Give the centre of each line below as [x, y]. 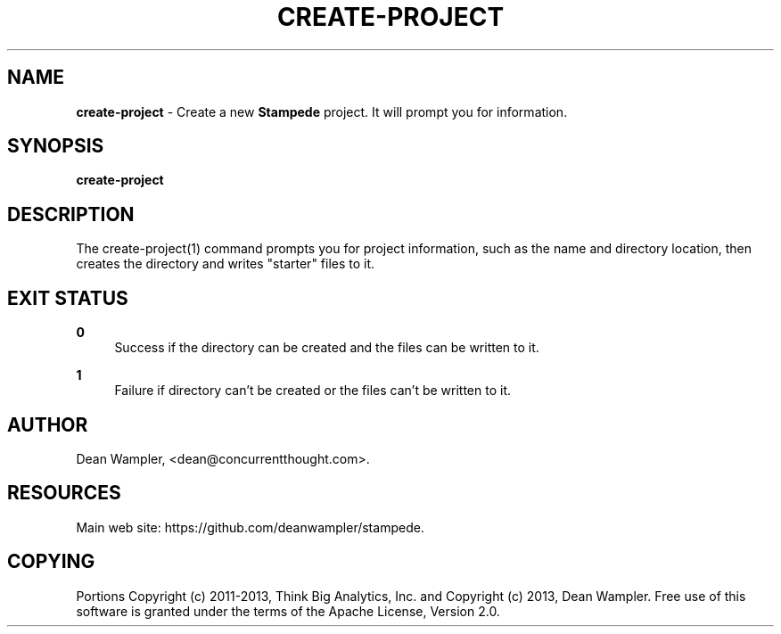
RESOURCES [64, 493]
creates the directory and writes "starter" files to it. [226, 264]
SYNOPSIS [56, 146]
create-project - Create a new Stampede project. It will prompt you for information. [322, 111]
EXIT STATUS [68, 298]
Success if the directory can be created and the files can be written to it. [327, 348]
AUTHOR [48, 424]
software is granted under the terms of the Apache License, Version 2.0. [288, 611]
